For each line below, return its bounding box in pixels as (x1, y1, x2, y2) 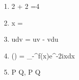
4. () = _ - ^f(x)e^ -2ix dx (4, 50, 75, 60)
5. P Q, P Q (4, 67, 41, 77)
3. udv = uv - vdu (4, 34, 58, 44)
